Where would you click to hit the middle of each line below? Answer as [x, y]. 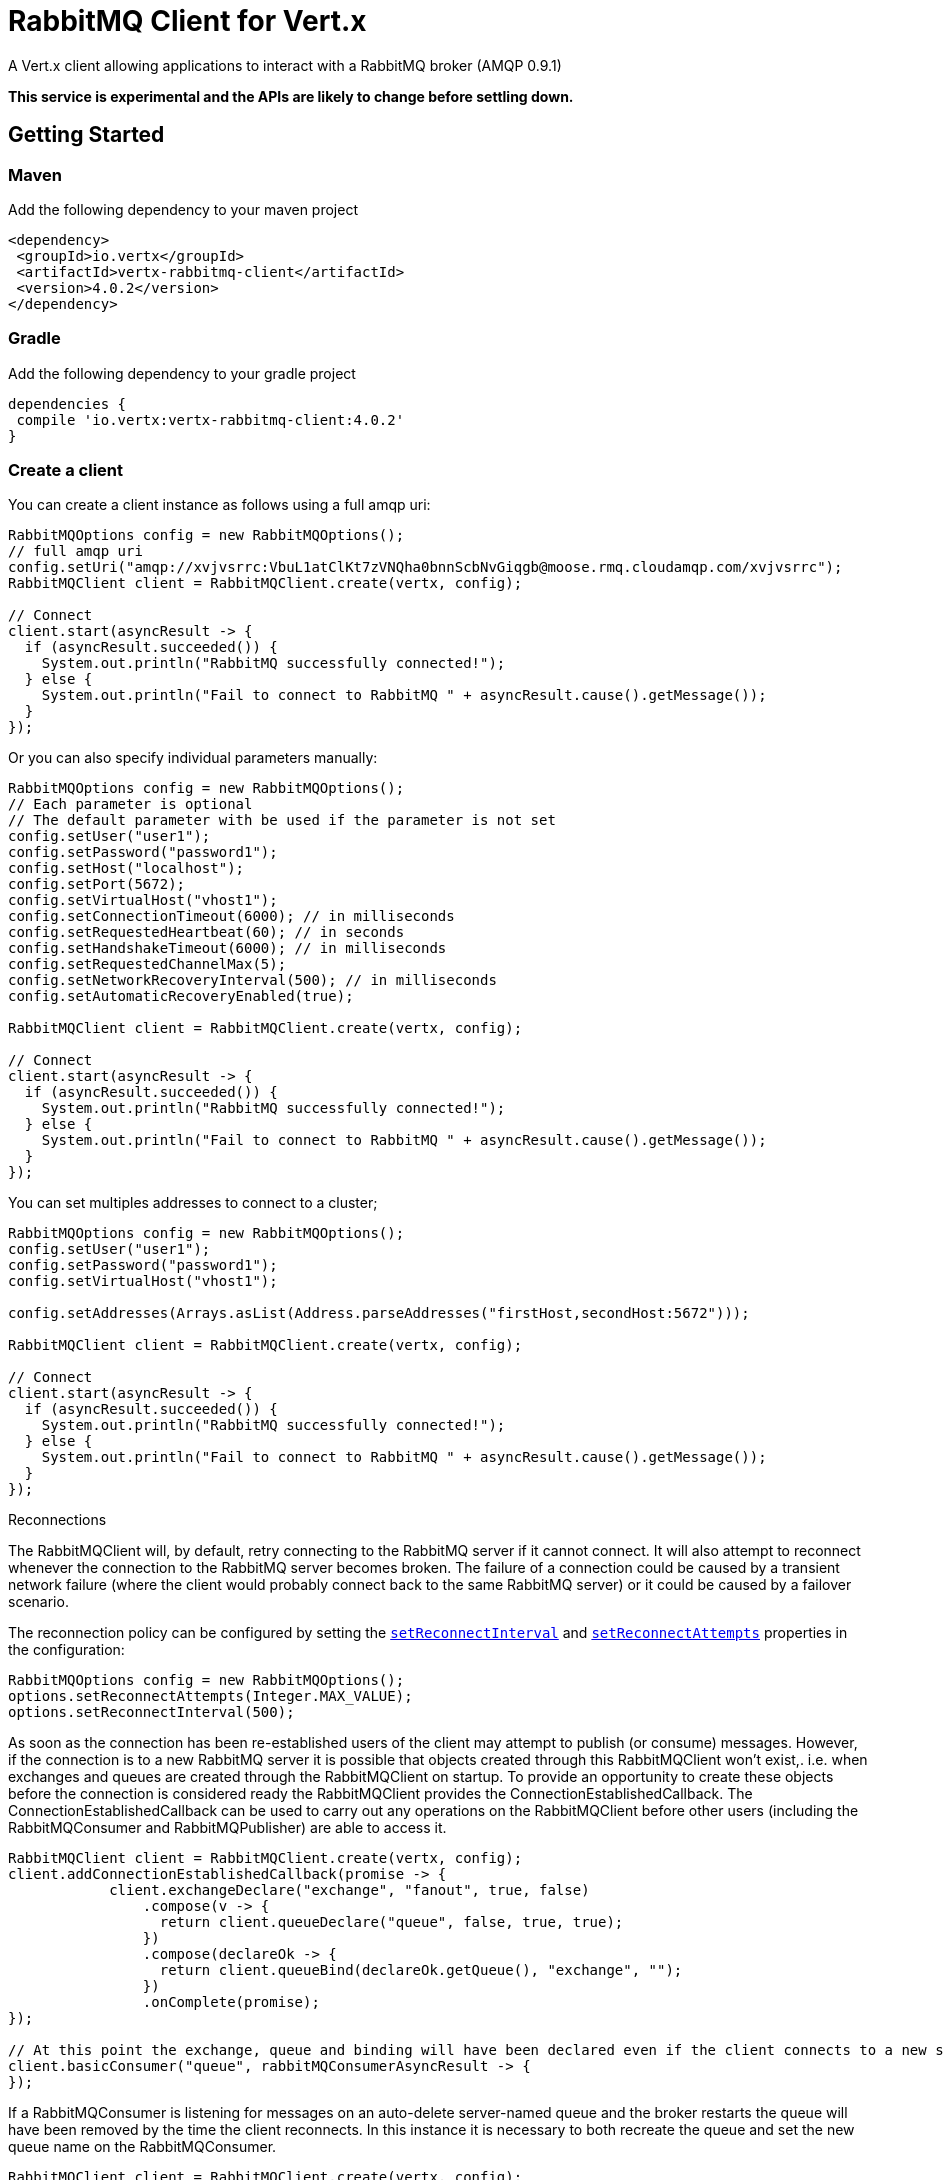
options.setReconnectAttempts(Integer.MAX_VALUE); [210, 1696]
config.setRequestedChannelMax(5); [147, 964]
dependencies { [67, 403]
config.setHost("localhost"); [126, 868]
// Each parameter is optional [130, 804]
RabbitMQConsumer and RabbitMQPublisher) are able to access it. [227, 1828]
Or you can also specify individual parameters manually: [193, 758]
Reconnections [57, 1520]
